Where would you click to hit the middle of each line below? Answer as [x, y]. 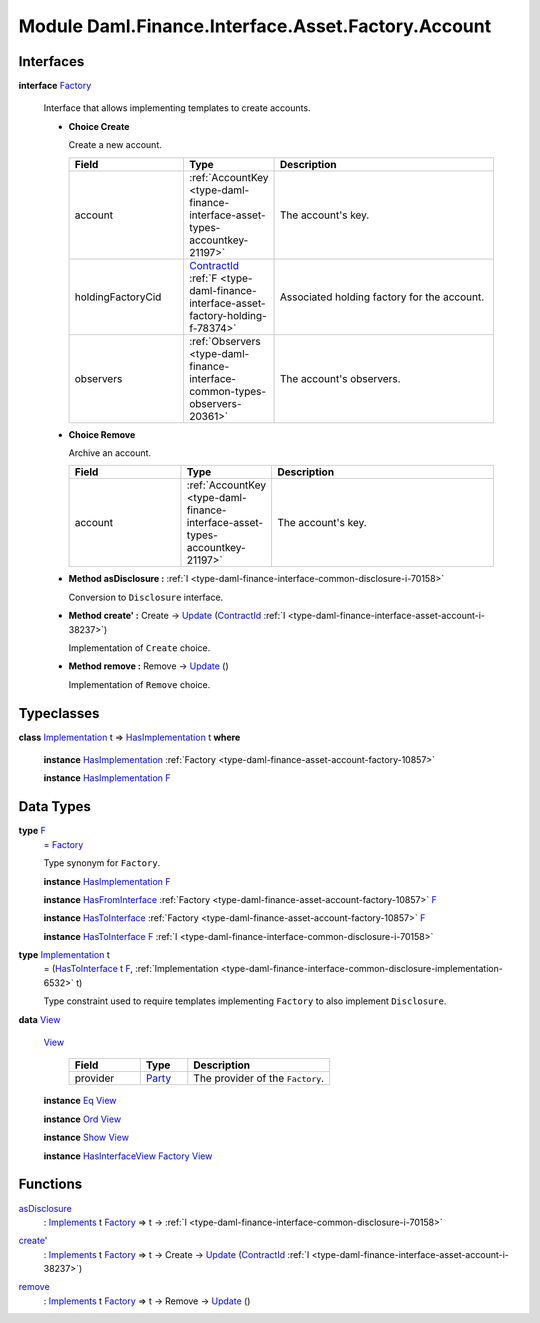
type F [32, 831]
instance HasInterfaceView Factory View [128, 1156]
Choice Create [99, 126]
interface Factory [55, 86]
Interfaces [51, 61]
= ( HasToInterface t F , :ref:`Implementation [131, 969]
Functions [50, 1184]
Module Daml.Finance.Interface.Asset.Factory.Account [255, 26]
